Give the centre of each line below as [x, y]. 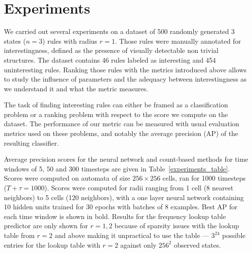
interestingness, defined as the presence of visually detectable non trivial [111, 50]
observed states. [197, 245]
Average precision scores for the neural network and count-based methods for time [126, 159]
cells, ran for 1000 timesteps [204, 178]
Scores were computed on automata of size [67, 178]
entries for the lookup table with [52, 245]
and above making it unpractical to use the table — [132, 235]
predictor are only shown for [46, 226]
